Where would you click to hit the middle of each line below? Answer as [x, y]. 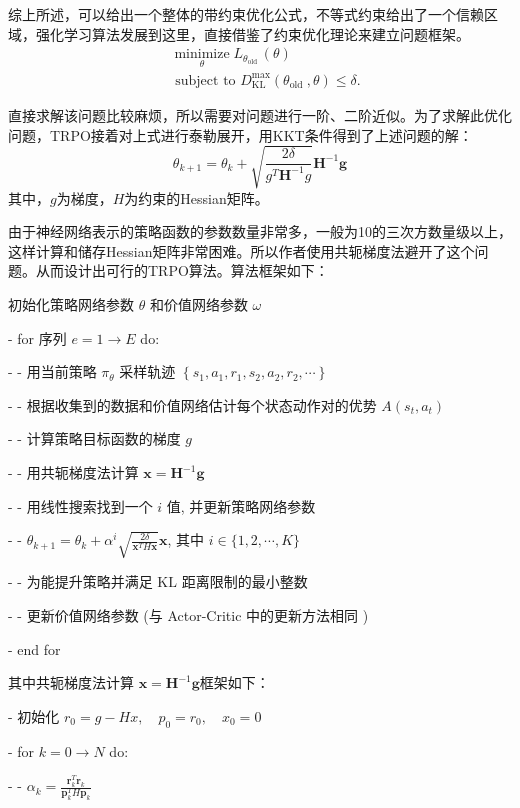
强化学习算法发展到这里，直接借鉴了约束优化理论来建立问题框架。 [252, 33]
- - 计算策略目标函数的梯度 [94, 438]
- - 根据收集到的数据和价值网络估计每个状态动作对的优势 [192, 404]
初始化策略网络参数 [71, 304]
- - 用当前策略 [52, 371]
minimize [202, 54]
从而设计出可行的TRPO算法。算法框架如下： [182, 270]
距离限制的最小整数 [244, 581]
